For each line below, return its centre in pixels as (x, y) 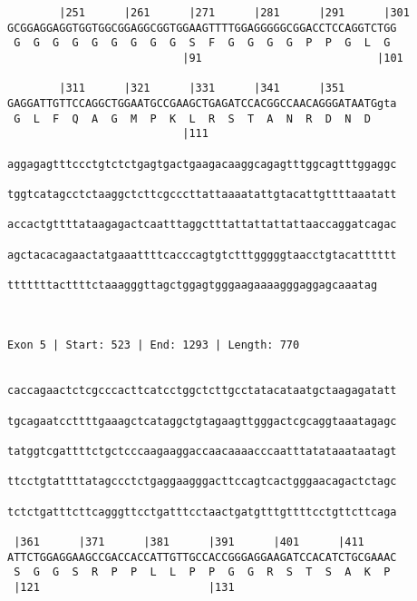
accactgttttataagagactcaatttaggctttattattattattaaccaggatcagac (202, 225)
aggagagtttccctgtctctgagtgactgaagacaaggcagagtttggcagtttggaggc (202, 164)
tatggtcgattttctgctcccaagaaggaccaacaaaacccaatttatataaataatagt (202, 452)
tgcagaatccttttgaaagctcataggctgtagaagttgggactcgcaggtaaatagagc (202, 421)
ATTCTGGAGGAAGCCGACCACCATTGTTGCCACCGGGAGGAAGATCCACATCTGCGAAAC (202, 557)
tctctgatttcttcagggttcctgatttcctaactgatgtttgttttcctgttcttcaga (202, 512)
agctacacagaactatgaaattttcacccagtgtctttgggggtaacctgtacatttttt (202, 255)
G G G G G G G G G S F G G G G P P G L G (202, 43)
